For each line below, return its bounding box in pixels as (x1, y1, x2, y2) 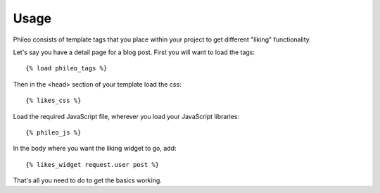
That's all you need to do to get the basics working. (13, 176, 162, 185)
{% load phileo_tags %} (25, 64, 108, 73)
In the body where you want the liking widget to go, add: (13, 144, 177, 153)
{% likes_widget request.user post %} (25, 161, 160, 168)
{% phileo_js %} (25, 128, 82, 137)
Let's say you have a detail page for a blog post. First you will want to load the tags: (13, 48, 255, 56)
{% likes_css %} (25, 96, 82, 105)
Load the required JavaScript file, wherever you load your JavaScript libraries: (13, 112, 240, 120)
